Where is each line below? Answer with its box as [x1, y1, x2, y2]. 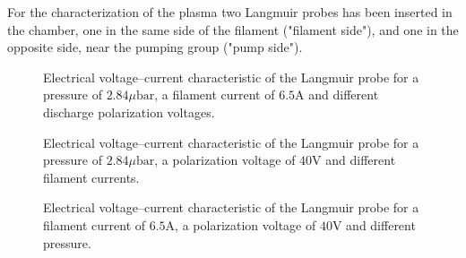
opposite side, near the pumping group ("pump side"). [7, 38, 303, 56]
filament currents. [43, 168, 140, 186]
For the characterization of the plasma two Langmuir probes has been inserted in [7, 3, 453, 21]
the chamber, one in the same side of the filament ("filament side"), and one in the [7, 20, 459, 39]
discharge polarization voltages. [43, 102, 215, 121]
